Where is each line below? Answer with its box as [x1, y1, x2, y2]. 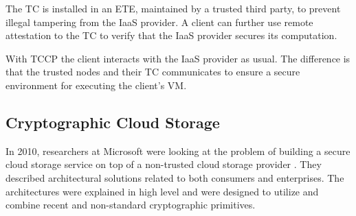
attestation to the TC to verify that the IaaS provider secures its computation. [5, 28, 337, 43]
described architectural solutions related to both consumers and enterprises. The [5, 170, 344, 184]
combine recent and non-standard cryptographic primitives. [5, 197, 256, 212]
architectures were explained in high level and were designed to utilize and [5, 184, 319, 198]
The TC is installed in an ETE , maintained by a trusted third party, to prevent [5, 1, 341, 15]
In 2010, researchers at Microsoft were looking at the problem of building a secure [5, 143, 351, 158]
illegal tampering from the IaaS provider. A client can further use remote [5, 14, 313, 29]
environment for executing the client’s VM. [5, 77, 187, 92]
